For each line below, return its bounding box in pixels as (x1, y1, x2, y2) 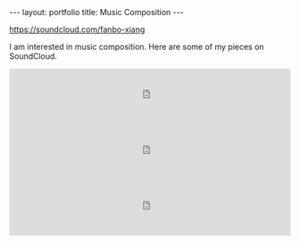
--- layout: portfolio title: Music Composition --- (9, 7, 185, 17)
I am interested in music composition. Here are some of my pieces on (9, 42, 265, 52)
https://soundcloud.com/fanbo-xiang (9, 24, 146, 35)
